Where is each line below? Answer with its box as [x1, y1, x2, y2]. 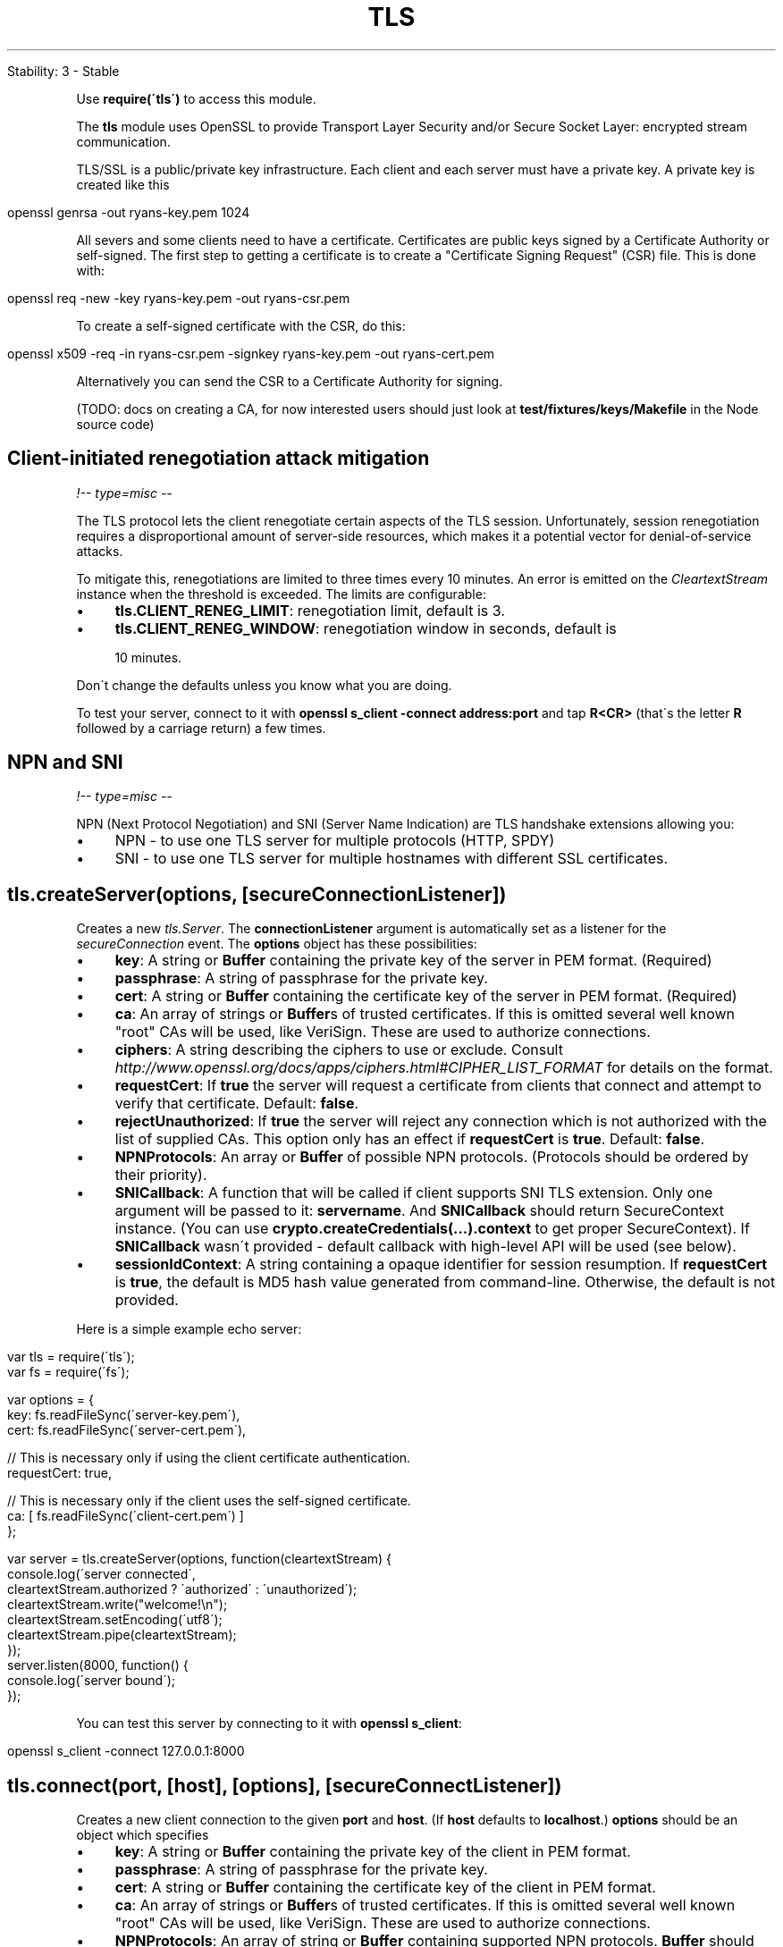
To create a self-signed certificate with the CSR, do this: [76, 317, 406, 333]
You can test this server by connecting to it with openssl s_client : [76, 1715, 462, 1732]
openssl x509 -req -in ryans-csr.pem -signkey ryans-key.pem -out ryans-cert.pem [7, 345, 495, 361]
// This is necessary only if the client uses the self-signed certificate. [7, 1493, 411, 1509]
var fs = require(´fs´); [7, 1364, 130, 1380]
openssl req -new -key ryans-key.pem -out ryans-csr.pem [7, 290, 350, 306]
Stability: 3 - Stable [7, 63, 120, 79]
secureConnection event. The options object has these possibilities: [76, 936, 477, 952]
